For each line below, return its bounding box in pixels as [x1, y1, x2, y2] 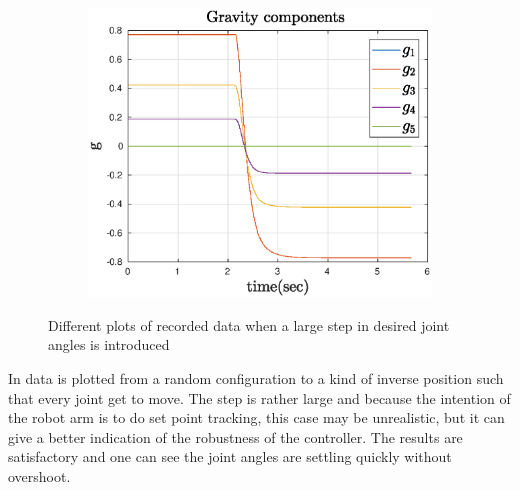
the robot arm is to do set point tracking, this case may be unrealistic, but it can [8, 407, 505, 428]
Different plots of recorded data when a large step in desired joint [48, 314, 450, 335]
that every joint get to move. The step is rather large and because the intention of [8, 387, 511, 408]
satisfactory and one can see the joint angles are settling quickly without [8, 446, 452, 467]
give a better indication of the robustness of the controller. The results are [8, 426, 463, 447]
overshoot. [8, 465, 71, 486]
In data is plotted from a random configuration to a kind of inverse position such [8, 367, 504, 388]
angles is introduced [48, 334, 170, 355]
